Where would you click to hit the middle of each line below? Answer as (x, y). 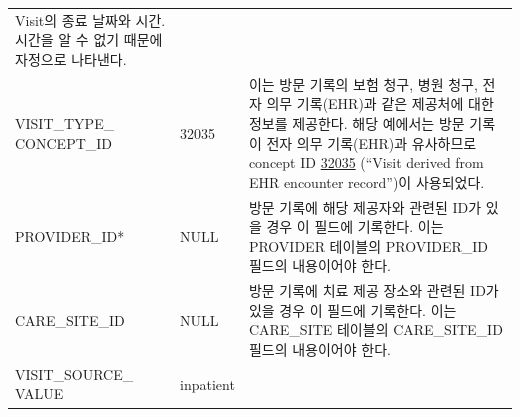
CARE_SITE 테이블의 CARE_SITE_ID (375, 329)
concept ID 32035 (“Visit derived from (366, 162)
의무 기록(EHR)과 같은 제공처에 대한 (380, 103)
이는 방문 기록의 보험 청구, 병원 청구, (363, 83)
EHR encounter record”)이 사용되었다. (366, 181)
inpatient (207, 383)
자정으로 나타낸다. (71, 58)
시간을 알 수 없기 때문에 (89, 39)
